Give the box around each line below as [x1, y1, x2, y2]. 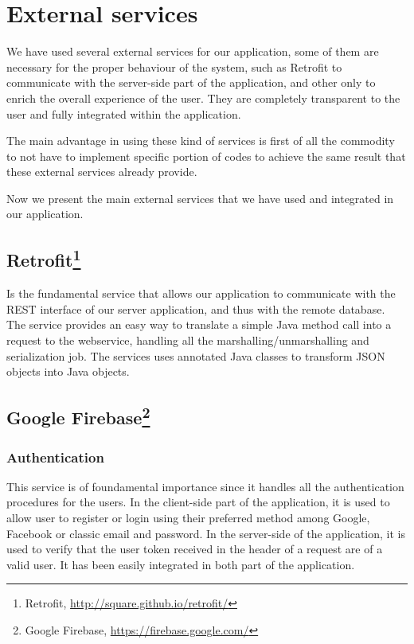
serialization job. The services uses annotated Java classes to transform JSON [6, 347, 385, 364]
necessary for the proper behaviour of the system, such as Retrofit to [6, 58, 342, 75]
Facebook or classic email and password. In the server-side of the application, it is [6, 525, 405, 541]
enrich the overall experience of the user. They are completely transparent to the [6, 89, 400, 106]
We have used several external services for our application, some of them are [6, 43, 379, 60]
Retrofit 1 [6, 244, 81, 272]
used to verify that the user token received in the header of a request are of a [6, 541, 383, 557]
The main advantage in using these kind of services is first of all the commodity [6, 132, 395, 149]
